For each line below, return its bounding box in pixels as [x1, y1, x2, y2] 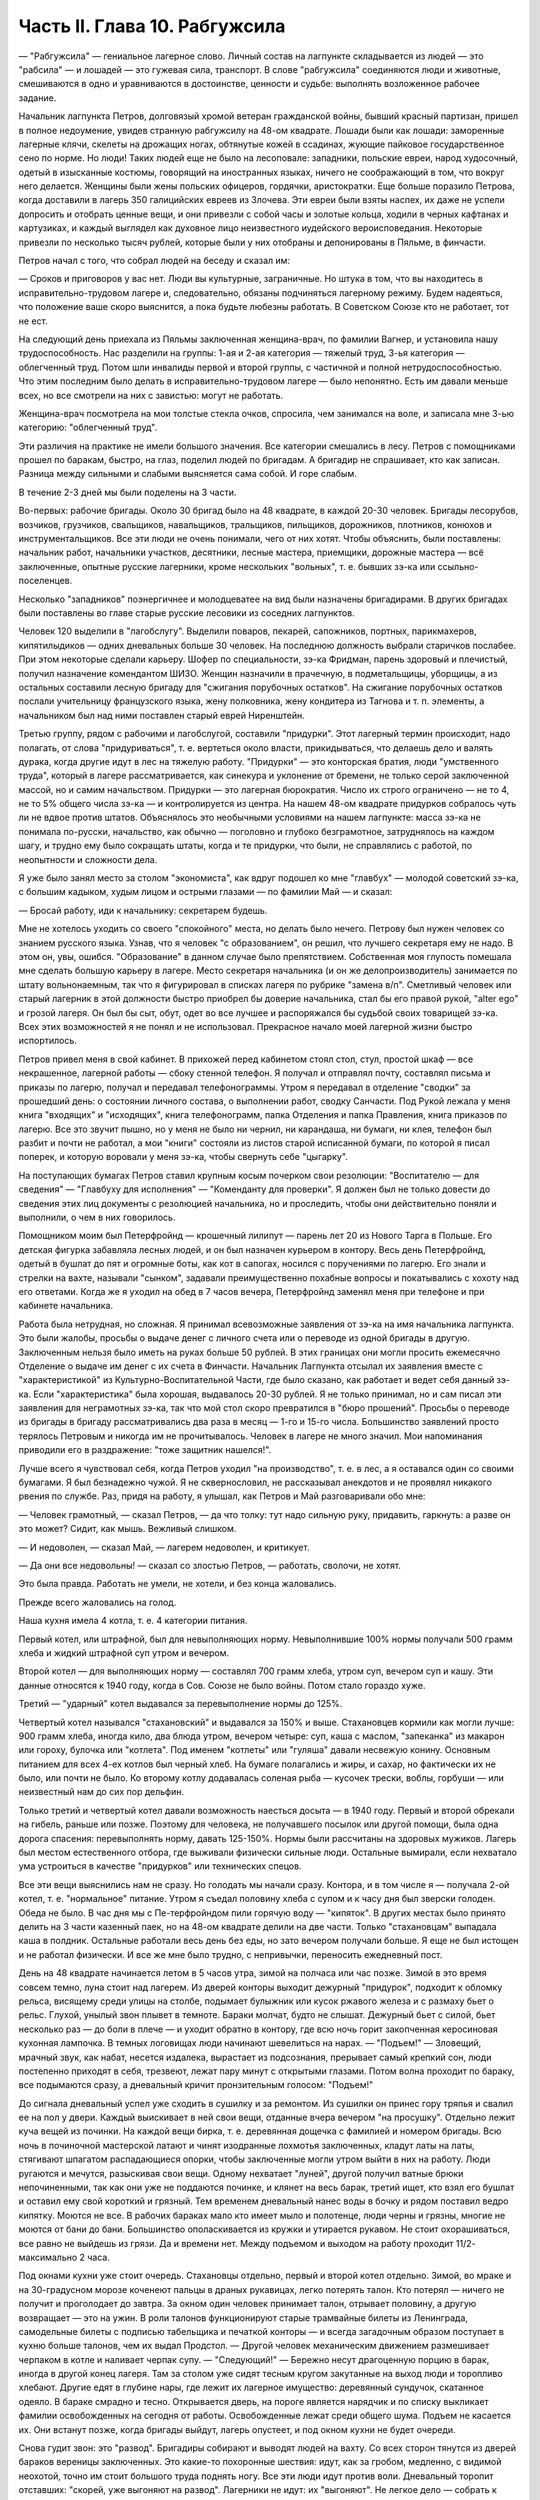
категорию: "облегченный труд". [18, 421, 158, 434]
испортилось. [18, 1035, 77, 1047]
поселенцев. [18, 575, 73, 587]
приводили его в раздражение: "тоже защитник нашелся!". [18, 1444, 272, 1456]
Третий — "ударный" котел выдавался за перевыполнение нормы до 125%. [18, 1698, 343, 1710]
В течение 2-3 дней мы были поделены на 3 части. [18, 486, 237, 498]
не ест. [18, 315, 49, 327]
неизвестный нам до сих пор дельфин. [18, 1786, 185, 1798]
